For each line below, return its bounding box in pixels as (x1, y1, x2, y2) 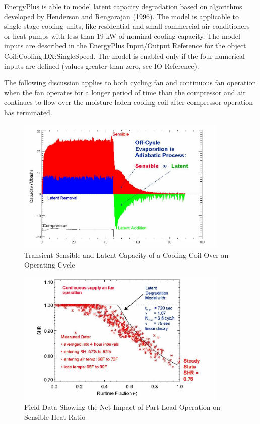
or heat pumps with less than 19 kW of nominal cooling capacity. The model (4, 30, 240, 41)
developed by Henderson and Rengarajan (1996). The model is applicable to (4, 11, 239, 21)
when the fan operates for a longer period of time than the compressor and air (4, 87, 246, 97)
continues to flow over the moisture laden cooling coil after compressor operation (4, 97, 253, 108)
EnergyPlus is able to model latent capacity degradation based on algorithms (4, 1, 242, 11)
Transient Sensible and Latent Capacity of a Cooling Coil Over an (24, 249, 229, 260)
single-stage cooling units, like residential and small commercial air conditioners (4, 21, 250, 31)
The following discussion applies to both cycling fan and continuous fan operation (4, 77, 256, 88)
